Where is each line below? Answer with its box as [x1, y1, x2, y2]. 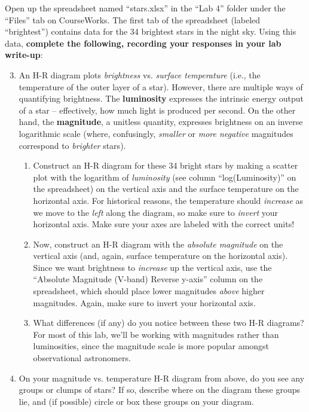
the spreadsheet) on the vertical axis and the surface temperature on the [33, 182, 299, 195]
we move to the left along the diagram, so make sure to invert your [33, 206, 279, 218]
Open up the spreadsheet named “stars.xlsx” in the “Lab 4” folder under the [5, 2, 286, 14]
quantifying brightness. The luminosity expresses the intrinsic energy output [19, 92, 304, 105]
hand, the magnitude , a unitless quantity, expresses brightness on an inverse [19, 115, 303, 128]
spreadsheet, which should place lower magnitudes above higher [33, 285, 265, 297]
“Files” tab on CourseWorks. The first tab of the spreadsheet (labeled [5, 13, 261, 26]
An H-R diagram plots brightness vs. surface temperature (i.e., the [19, 68, 261, 81]
